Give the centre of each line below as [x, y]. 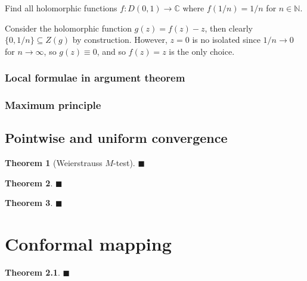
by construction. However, [120, 40]
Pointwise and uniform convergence [116, 138]
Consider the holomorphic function [68, 28]
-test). [124, 163]
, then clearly [229, 28]
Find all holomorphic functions [61, 8]
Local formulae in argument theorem [95, 78]
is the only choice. [202, 51]
